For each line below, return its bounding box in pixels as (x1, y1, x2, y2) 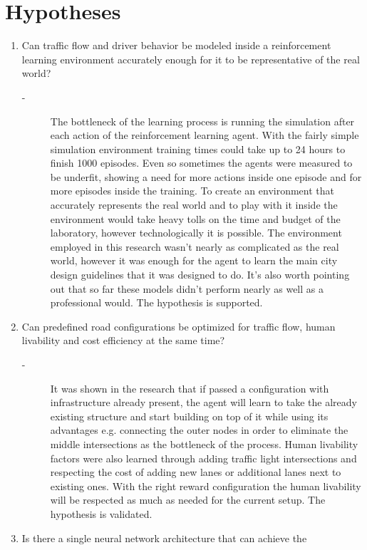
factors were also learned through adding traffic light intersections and (50, 450, 357, 465)
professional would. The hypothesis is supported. (50, 295, 263, 310)
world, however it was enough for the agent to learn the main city (50, 253, 338, 268)
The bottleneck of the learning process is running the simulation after (50, 113, 355, 128)
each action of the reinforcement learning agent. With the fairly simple (50, 128, 359, 142)
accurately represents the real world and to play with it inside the (50, 197, 338, 212)
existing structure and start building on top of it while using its (50, 408, 329, 423)
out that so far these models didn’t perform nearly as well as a (50, 281, 324, 296)
